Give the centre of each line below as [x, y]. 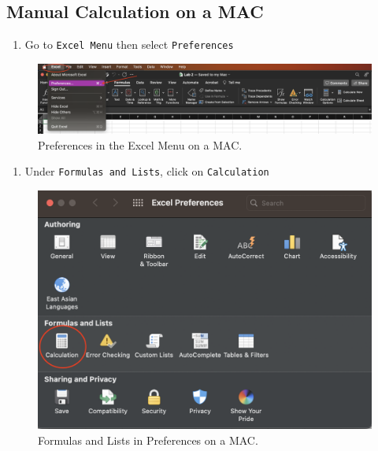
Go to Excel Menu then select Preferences [129, 44]
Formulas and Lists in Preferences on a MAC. [148, 440]
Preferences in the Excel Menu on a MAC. [140, 144]
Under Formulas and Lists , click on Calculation [147, 171]
